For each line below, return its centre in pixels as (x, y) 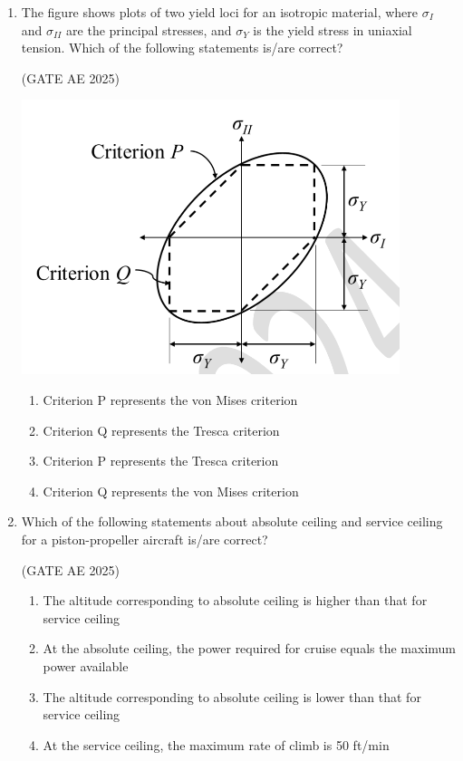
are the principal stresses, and (149, 29)
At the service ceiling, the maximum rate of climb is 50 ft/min (216, 744)
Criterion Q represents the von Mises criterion (171, 491)
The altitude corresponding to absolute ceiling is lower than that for (232, 696)
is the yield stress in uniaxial (333, 29)
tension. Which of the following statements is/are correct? (182, 48)
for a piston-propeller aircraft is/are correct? (145, 539)
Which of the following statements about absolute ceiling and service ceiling (232, 521)
